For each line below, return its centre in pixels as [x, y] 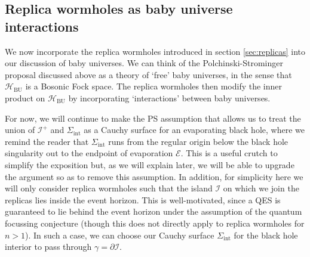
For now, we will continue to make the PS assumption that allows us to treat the [153, 118]
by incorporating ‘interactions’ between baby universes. [169, 97]
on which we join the [261, 188]
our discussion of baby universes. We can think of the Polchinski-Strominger [144, 63]
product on [25, 97]
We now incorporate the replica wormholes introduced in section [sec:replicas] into [155, 51]
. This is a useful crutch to [229, 153]
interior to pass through [48, 247]
